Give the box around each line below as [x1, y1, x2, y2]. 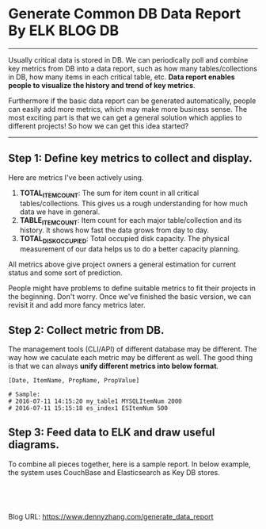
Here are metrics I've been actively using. [8, 172, 144, 182]
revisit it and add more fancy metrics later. [8, 301, 146, 310]
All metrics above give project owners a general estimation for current [8, 259, 236, 270]
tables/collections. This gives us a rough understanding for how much [19, 198, 248, 208]
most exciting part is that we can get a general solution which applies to [8, 113, 243, 122]
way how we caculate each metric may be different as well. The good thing [8, 352, 253, 362]
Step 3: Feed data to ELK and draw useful [8, 426, 215, 439]
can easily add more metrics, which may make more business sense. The [8, 104, 248, 113]
